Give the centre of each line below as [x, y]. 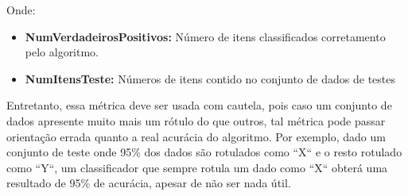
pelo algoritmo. [62, 52]
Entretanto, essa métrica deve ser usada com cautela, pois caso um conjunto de [199, 105]
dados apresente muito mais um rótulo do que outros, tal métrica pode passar [196, 120]
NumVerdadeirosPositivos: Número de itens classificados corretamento [205, 36]
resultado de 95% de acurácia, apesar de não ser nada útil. [149, 183]
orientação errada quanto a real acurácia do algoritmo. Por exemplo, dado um [196, 136]
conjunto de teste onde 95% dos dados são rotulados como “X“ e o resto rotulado [204, 152]
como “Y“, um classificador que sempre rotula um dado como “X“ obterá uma [197, 167]
